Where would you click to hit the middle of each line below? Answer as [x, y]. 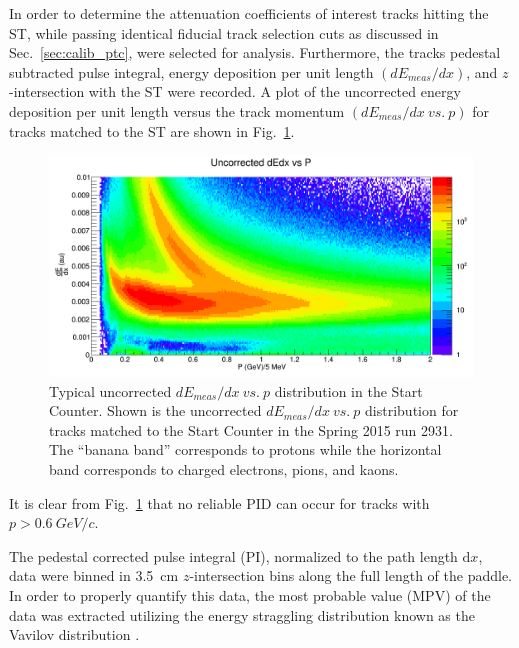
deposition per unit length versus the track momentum [177, 110]
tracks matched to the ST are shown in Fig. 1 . [152, 130]
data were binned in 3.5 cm [94, 575]
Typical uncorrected [110, 390]
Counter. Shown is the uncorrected [155, 410]
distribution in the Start [348, 390]
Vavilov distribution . [74, 634]
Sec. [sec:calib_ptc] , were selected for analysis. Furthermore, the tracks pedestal [255, 52]
